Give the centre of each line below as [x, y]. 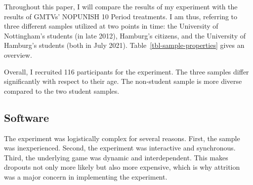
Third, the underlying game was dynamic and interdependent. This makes [116, 157]
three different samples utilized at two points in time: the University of [111, 26]
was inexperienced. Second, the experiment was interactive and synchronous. [120, 148]
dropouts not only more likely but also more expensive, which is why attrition [122, 167]
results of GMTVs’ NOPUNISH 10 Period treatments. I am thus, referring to [121, 16]
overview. [18, 55]
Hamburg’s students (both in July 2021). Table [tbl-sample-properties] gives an [124, 45]
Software [27, 117]
